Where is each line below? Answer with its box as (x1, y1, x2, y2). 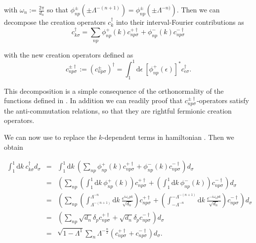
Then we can (181, 4, 220, 14)
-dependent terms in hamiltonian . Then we (102, 131, 234, 142)
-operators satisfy (197, 95, 249, 106)
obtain (4, 141, 23, 152)
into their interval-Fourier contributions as (116, 17, 244, 27)
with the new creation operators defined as (4, 49, 133, 60)
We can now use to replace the (4, 131, 97, 142)
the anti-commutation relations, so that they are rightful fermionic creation (4, 105, 232, 116)
